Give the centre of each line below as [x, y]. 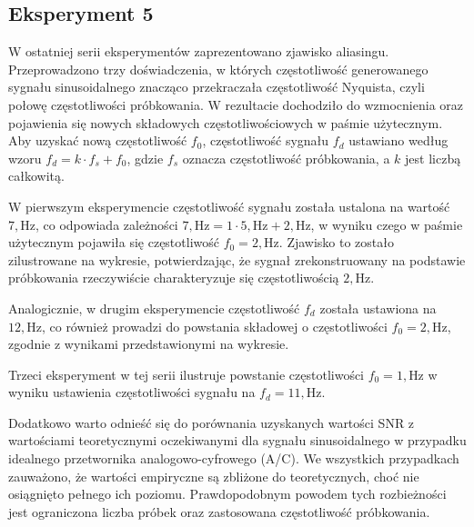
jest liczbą [433, 158]
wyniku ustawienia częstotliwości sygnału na [132, 392]
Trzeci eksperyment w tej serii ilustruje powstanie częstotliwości [187, 374]
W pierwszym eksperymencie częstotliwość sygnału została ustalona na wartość [229, 206]
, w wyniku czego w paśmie [387, 224]
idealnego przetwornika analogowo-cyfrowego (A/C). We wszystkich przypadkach [234, 458]
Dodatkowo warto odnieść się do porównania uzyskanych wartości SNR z [212, 422]
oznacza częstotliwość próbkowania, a [286, 158]
